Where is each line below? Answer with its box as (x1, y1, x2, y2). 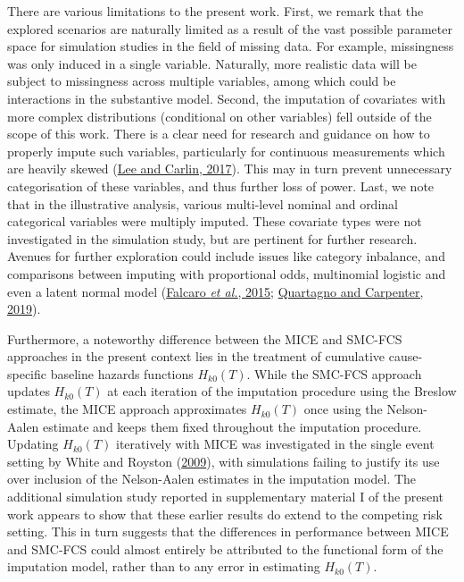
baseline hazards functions (50, 364, 194, 383)
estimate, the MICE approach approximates (7, 400, 247, 418)
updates (7, 382, 50, 401)
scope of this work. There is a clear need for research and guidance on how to (7, 124, 430, 143)
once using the (303, 400, 383, 418)
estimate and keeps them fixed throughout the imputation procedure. (43, 417, 422, 435)
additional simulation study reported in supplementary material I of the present (7, 487, 443, 506)
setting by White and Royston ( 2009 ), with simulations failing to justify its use (7, 451, 440, 470)
